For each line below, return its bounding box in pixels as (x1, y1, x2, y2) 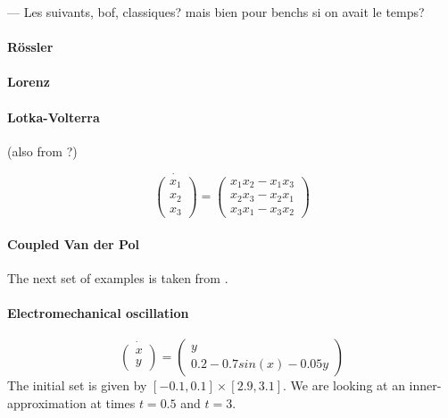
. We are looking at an (283, 376, 405, 395)
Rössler (7, 38, 54, 56)
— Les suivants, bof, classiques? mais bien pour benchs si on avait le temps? (7, 3, 425, 21)
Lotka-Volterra (7, 107, 100, 126)
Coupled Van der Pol (7, 234, 140, 253)
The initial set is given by (7, 376, 147, 395)
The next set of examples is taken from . (7, 268, 228, 287)
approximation (7, 393, 87, 412)
